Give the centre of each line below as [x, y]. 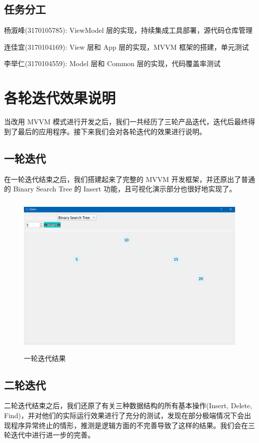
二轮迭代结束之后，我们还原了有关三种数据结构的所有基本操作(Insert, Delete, [128, 405]
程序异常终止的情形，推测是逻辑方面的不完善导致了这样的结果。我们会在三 [133, 425]
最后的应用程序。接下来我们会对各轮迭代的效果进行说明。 [112, 131]
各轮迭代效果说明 [60, 98]
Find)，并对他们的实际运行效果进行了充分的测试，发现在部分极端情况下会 [124, 415]
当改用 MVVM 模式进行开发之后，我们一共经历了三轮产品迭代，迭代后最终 [126, 122]
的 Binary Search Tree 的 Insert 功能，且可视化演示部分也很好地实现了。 [120, 189]
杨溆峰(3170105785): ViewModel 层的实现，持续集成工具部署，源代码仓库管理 [128, 30]
